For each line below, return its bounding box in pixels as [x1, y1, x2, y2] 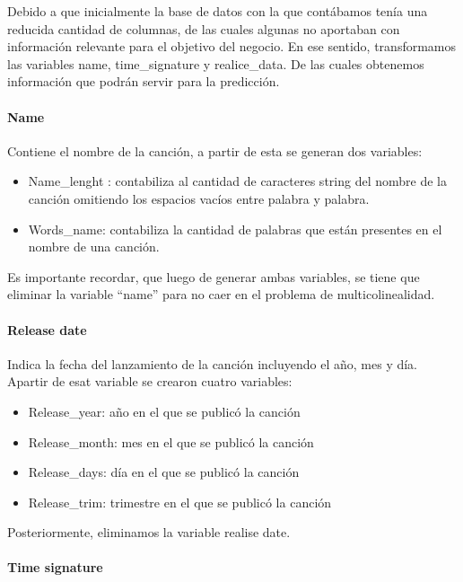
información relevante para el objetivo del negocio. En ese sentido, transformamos [7, 37, 457, 56]
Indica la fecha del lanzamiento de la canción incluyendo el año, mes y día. [7, 354, 418, 373]
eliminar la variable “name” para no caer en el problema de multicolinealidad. [7, 285, 435, 304]
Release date [7, 320, 87, 339]
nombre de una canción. [28, 237, 160, 256]
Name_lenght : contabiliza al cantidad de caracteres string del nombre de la [28, 172, 447, 190]
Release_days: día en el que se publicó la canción [28, 463, 300, 481]
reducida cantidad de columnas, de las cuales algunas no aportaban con [7, 19, 400, 38]
